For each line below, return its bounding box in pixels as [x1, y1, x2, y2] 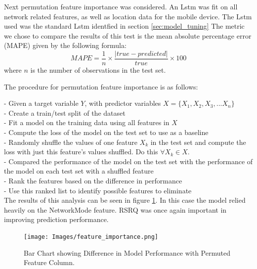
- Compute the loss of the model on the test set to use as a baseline [4, 127, 209, 137]
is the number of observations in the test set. [30, 65, 166, 75]
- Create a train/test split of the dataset [4, 107, 126, 118]
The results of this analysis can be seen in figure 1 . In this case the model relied [4, 195, 246, 205]
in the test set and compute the [150, 136, 246, 147]
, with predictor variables [85, 98, 161, 108]
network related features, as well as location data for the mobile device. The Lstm [4, 11, 252, 21]
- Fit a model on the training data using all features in [4, 117, 170, 128]
